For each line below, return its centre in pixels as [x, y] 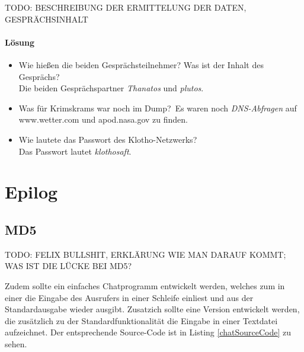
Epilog [31, 192]
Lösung [20, 42]
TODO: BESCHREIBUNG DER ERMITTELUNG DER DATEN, [126, 7]
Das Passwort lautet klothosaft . [75, 151]
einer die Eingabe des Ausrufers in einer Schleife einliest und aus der [129, 297]
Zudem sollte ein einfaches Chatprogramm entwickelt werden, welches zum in [145, 285]
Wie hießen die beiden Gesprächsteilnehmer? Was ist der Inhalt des [141, 64]
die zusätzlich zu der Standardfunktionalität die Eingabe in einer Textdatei [141, 320]
